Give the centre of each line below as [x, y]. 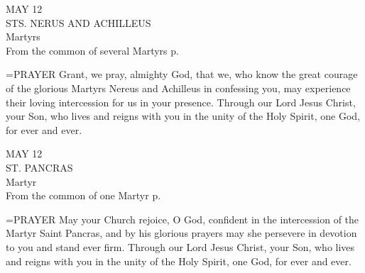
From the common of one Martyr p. [83, 195]
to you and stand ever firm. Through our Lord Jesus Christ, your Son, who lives [180, 246]
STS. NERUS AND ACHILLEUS [78, 22]
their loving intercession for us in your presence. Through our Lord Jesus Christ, [181, 102]
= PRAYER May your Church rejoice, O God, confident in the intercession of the [182, 219]
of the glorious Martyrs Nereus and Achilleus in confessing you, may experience [178, 88]
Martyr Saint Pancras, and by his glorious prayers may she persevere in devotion [181, 233]
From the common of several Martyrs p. [92, 50]
